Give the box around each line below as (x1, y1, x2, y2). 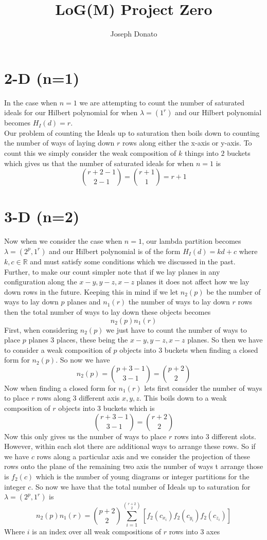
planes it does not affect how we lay (136, 276, 250, 287)
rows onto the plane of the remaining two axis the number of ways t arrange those (4, 461, 263, 472)
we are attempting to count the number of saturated (79, 97, 245, 107)
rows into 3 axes (169, 526, 220, 537)
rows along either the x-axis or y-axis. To (122, 137, 252, 148)
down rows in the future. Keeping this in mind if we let (4, 286, 179, 297)
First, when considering (4, 324, 78, 335)
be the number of (206, 286, 261, 297)
